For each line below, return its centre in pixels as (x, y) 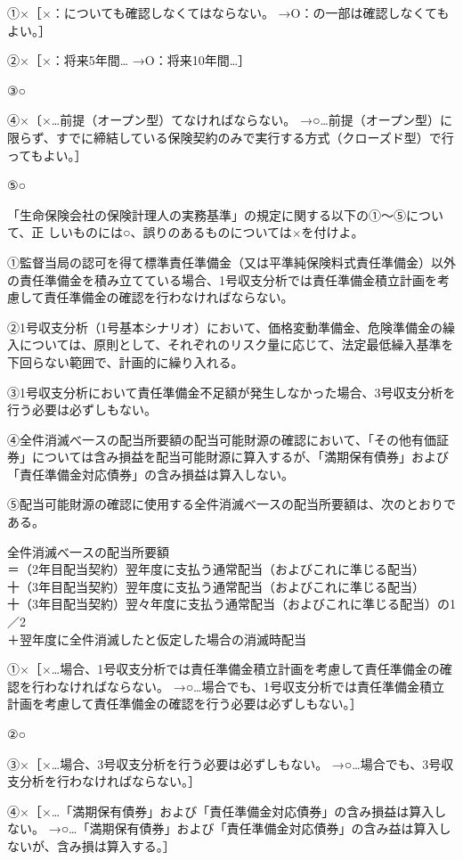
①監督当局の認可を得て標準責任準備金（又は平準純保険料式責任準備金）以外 (231, 262)
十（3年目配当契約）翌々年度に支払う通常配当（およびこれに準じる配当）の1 (231, 604)
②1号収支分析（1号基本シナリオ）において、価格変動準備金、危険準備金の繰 (231, 327)
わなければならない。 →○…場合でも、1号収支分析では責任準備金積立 (244, 686)
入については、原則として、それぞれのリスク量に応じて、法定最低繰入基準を (231, 344)
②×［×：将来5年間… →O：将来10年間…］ (129, 60)
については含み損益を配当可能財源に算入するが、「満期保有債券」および (240, 457)
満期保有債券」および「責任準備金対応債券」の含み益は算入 (264, 828)
